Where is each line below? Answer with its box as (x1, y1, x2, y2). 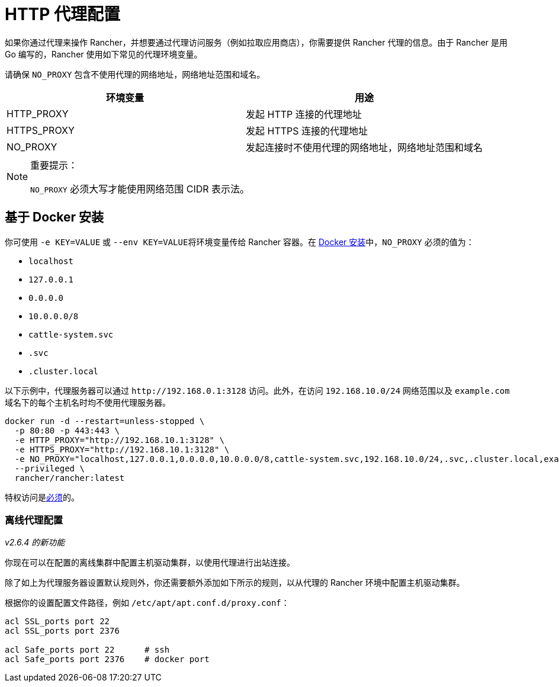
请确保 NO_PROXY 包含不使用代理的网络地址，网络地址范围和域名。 (5, 69, 265, 79)
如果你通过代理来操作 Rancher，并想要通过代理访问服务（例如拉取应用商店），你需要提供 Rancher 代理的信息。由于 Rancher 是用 (5, 37, 508, 47)
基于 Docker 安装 (5, 210, 104, 225)
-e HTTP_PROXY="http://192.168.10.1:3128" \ (14, 435, 224, 445)
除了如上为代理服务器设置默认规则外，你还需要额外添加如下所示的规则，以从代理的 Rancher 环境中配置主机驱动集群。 (5, 577, 465, 588)
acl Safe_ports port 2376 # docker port (5, 654, 210, 664)
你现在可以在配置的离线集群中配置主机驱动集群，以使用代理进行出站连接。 (5, 557, 295, 568)
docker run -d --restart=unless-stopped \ (5, 416, 205, 426)
